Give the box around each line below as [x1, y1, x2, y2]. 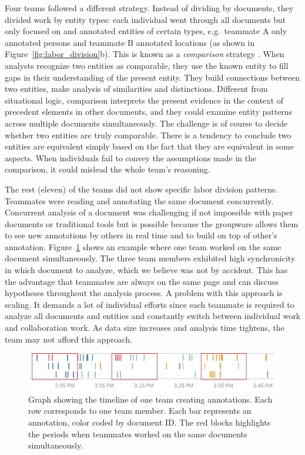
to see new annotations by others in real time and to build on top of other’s [5, 229, 277, 241]
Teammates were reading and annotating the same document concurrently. [5, 194, 274, 207]
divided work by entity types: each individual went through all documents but [5, 13, 286, 25]
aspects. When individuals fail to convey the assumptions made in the [5, 151, 257, 164]
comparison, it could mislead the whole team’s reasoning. [5, 163, 210, 175]
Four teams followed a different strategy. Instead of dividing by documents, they [5, 2, 294, 14]
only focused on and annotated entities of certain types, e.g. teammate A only [5, 25, 287, 37]
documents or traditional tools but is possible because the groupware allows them [5, 217, 299, 230]
